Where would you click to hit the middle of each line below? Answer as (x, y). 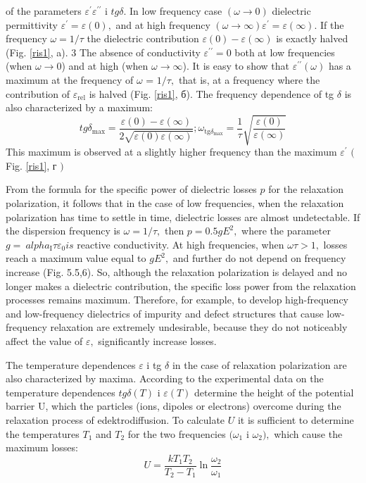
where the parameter (286, 231)
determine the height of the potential (274, 392)
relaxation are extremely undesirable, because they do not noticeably (199, 327)
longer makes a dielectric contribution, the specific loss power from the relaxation (181, 286)
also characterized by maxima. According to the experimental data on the (165, 378)
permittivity (32, 24)
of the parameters (44, 11)
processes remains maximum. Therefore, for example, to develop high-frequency (177, 300)
